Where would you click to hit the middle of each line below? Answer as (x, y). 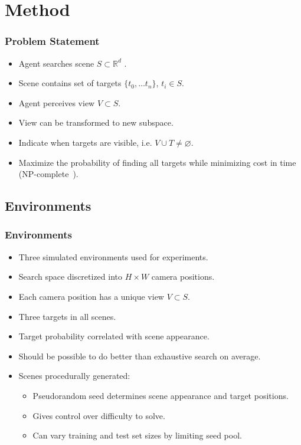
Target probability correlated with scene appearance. (114, 336)
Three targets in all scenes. (67, 316)
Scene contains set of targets (70, 83)
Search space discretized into (71, 277)
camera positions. (183, 277)
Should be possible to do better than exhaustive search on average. (140, 356)
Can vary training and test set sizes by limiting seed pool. (137, 435)
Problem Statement (52, 41)
